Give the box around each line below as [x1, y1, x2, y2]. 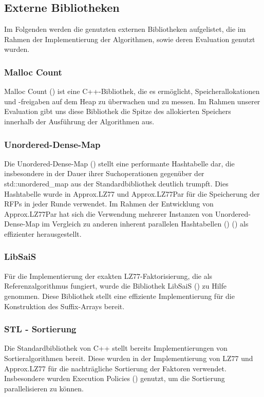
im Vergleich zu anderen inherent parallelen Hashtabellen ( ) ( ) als [42, 218, 249, 229]
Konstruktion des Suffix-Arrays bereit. [4, 300, 125, 311]
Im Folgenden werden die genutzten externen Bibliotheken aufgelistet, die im [4, 24, 246, 34]
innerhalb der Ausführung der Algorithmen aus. [4, 116, 155, 126]
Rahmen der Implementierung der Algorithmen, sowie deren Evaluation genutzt [4, 33, 255, 44]
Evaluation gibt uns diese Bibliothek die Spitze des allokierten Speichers [4, 106, 231, 117]
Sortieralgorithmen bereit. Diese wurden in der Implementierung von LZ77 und [4, 352, 253, 363]
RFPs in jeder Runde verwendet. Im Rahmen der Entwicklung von [4, 198, 214, 209]
